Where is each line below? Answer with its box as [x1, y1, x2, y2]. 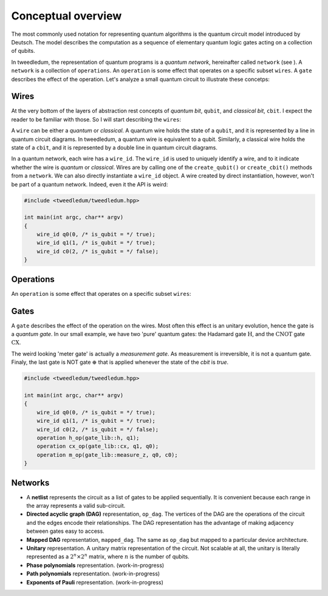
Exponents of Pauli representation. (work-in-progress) [26, 578, 164, 586]
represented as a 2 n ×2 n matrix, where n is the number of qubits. [26, 552, 190, 560]
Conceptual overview [11, 9, 122, 22]
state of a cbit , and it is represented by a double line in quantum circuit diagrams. [11, 143, 218, 151]
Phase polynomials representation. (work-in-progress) [26, 561, 165, 569]
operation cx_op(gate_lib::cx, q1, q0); [36, 443, 159, 450]
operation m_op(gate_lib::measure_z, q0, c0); [36, 451, 179, 458]
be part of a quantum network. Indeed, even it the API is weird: [11, 180, 168, 188]
